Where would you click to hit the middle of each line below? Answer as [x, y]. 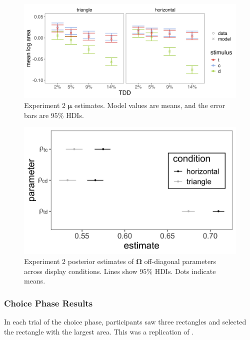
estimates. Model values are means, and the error [150, 105]
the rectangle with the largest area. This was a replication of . [99, 331]
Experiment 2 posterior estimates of [79, 261]
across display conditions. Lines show [81, 271]
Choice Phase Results [48, 303]
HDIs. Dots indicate [185, 271]
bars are [36, 115]
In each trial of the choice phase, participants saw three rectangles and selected [125, 321]
